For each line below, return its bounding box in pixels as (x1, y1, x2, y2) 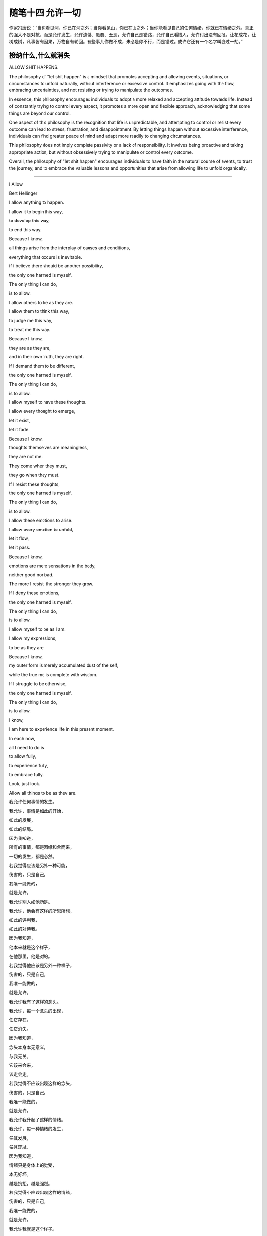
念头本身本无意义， (9, 1044, 48, 1050)
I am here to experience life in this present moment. (9, 726, 114, 732)
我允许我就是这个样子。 (9, 1226, 57, 1232)
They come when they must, (9, 463, 67, 469)
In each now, (9, 735, 36, 741)
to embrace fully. (9, 772, 44, 778)
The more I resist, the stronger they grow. (9, 581, 94, 587)
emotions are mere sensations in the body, (9, 563, 96, 569)
